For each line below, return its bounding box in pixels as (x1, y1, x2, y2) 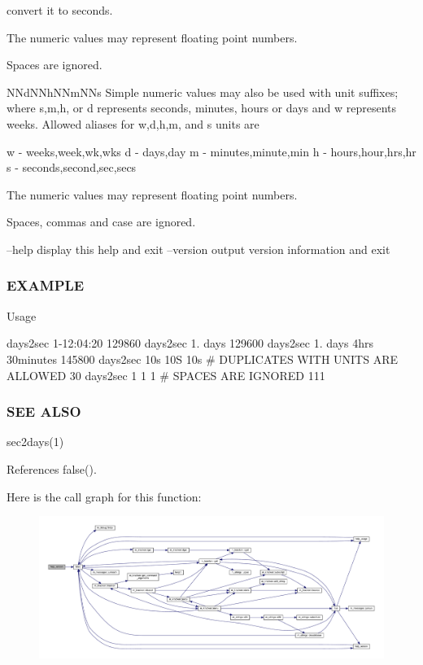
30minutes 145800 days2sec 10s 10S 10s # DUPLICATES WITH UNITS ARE (7, 350, 398, 367)
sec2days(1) (7, 433, 64, 450)
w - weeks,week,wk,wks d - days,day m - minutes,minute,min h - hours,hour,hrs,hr (7, 142, 416, 160)
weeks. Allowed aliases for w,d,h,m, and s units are (7, 115, 259, 132)
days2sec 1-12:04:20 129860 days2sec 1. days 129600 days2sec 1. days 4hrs (7, 335, 373, 352)
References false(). (7, 460, 97, 477)
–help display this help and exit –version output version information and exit (7, 240, 390, 257)
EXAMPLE (7, 275, 85, 295)
